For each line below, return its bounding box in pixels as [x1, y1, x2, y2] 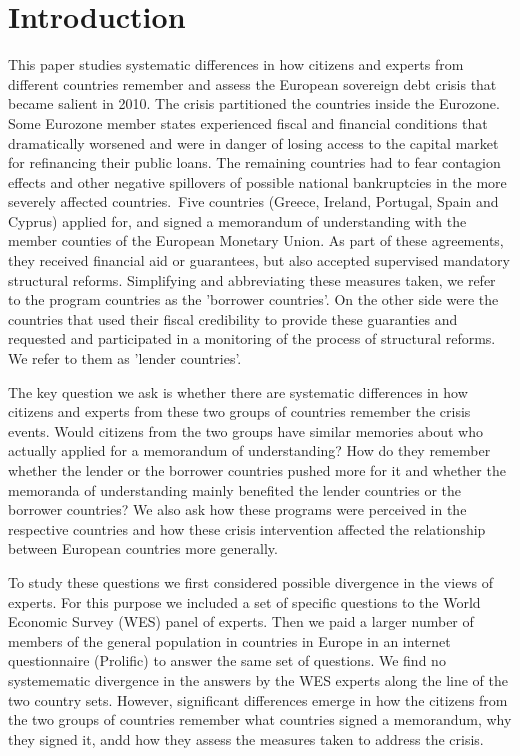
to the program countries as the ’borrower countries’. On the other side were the [8, 289, 499, 310]
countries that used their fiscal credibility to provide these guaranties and [8, 308, 458, 329]
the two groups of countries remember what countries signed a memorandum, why [8, 709, 512, 730]
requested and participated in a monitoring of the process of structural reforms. [8, 328, 496, 349]
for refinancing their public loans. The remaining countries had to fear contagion [8, 152, 501, 173]
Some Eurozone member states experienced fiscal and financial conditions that [8, 112, 488, 133]
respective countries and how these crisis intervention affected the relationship [8, 518, 486, 539]
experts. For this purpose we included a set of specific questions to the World [8, 591, 481, 612]
